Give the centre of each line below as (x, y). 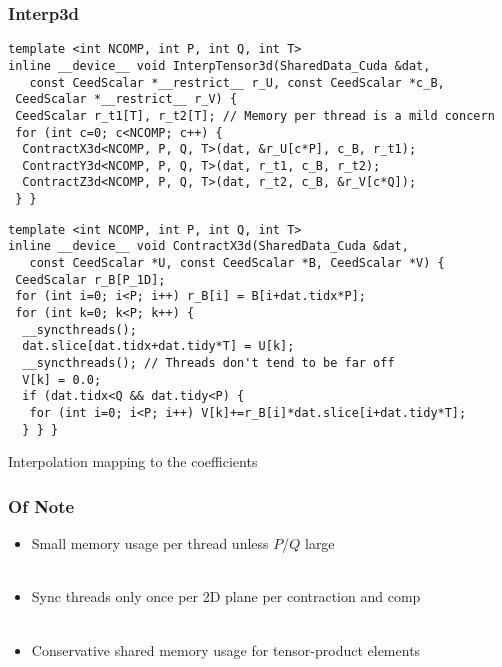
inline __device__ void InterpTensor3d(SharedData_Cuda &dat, (219, 65)
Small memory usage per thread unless (150, 543)
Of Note (41, 505)
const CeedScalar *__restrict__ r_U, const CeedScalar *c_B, (237, 82)
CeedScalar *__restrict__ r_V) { (126, 99)
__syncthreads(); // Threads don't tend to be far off (208, 363)
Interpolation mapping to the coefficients (133, 461)
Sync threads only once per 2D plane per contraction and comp (226, 596)
